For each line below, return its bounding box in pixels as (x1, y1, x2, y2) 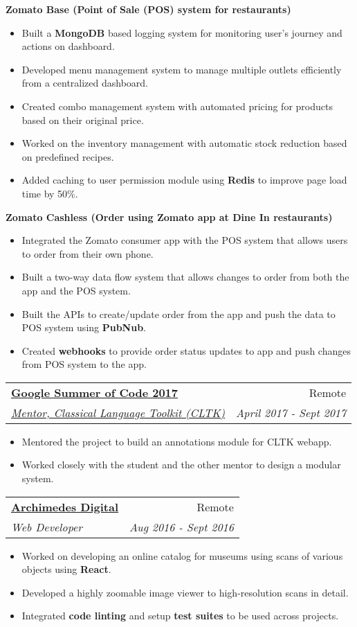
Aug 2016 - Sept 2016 (129, 518, 234, 535)
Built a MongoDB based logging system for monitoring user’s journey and (21, 25, 342, 39)
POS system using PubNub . (21, 320, 147, 335)
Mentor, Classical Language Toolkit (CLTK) (11, 404, 226, 421)
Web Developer (11, 518, 83, 535)
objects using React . (21, 562, 111, 576)
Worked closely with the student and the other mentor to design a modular (21, 457, 341, 472)
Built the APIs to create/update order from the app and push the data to (21, 306, 336, 321)
